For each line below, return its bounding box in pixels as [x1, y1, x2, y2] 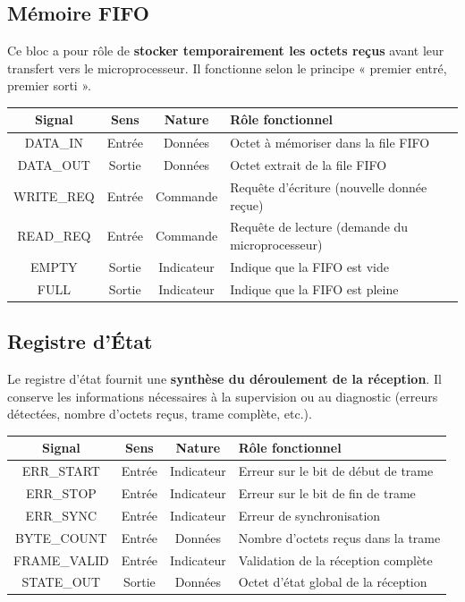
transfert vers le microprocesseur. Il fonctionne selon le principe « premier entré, [7, 58, 447, 77]
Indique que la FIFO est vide [230, 257, 389, 276]
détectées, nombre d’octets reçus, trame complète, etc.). [7, 404, 312, 423]
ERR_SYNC [25, 505, 97, 524]
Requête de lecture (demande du [230, 217, 409, 236]
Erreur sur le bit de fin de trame [238, 484, 416, 502]
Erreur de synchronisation [238, 505, 381, 524]
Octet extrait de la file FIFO [230, 156, 387, 174]
